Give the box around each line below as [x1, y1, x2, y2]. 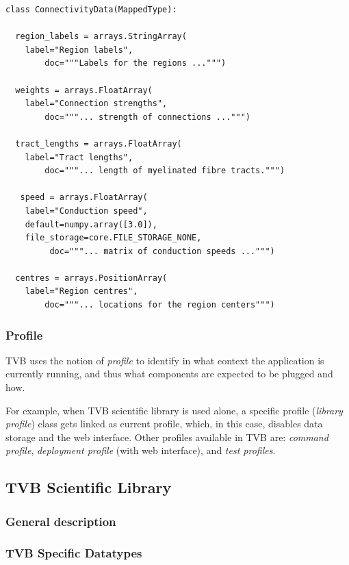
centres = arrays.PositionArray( [15, 273, 168, 283]
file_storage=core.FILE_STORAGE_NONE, [25, 233, 202, 243]
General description [5, 512, 116, 529]
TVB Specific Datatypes [5, 544, 142, 561]
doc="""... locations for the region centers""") [44, 300, 275, 310]
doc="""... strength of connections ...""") [44, 112, 250, 122]
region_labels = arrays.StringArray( [15, 32, 187, 42]
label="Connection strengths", [25, 99, 168, 109]
